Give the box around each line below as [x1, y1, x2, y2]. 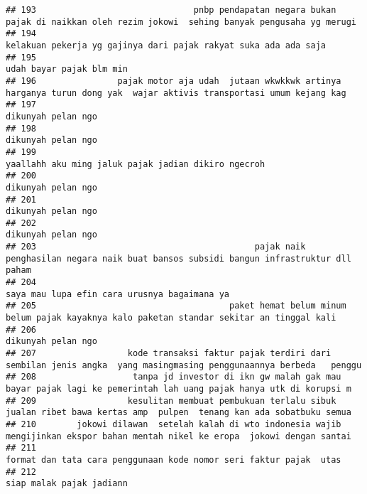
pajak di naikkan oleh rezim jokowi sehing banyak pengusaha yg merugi [6, 16, 356, 27]
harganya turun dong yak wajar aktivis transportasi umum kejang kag [6, 87, 346, 98]
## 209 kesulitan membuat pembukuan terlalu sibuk [6, 395, 336, 406]
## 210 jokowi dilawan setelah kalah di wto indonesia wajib [6, 419, 341, 429]
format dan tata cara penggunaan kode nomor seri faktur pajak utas [6, 454, 341, 465]
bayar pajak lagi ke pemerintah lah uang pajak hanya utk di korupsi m [6, 384, 351, 394]
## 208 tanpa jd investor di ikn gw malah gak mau [6, 372, 341, 382]
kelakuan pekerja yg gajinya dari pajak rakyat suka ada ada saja [6, 40, 327, 50]
